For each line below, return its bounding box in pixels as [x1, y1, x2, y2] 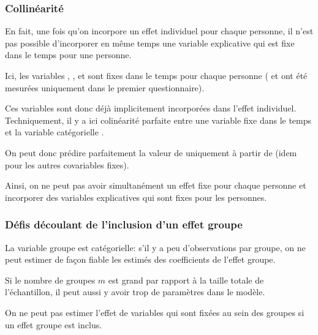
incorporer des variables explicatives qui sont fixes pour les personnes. [5, 190, 267, 203]
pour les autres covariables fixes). [5, 158, 129, 171]
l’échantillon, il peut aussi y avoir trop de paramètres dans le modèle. [5, 285, 265, 298]
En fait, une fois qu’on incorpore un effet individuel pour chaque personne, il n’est [5, 24, 314, 37]
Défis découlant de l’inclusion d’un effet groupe [5, 217, 243, 232]
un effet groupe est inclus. [5, 318, 102, 331]
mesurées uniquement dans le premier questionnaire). [5, 81, 205, 94]
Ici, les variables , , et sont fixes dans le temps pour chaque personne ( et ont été [5, 69, 308, 81]
